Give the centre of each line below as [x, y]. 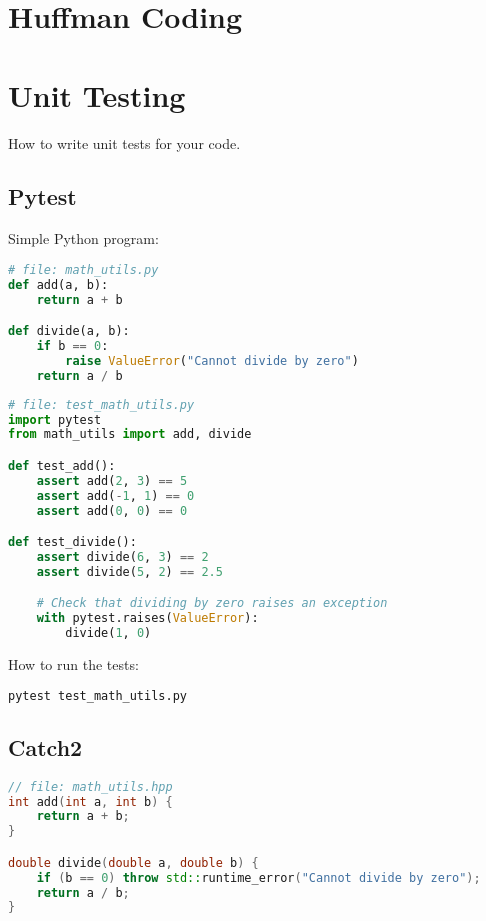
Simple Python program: [83, 238]
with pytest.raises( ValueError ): [147, 618]
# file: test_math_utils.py [101, 404]
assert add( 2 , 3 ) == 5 [112, 480]
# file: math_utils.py [83, 269]
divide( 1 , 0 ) [108, 633]
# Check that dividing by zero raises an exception [212, 603]
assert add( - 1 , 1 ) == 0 [115, 495]
